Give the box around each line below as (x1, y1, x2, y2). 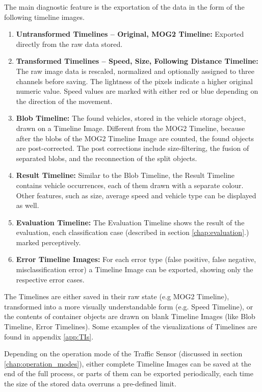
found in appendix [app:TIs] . (4, 331, 94, 342)
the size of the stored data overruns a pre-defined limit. (4, 378, 176, 388)
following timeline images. (4, 11, 85, 22)
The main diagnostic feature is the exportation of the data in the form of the (4, 2, 245, 12)
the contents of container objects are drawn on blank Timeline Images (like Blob (4, 311, 255, 322)
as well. (16, 200, 39, 211)
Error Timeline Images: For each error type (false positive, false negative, (16, 254, 256, 265)
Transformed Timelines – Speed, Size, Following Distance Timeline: (16, 56, 258, 66)
